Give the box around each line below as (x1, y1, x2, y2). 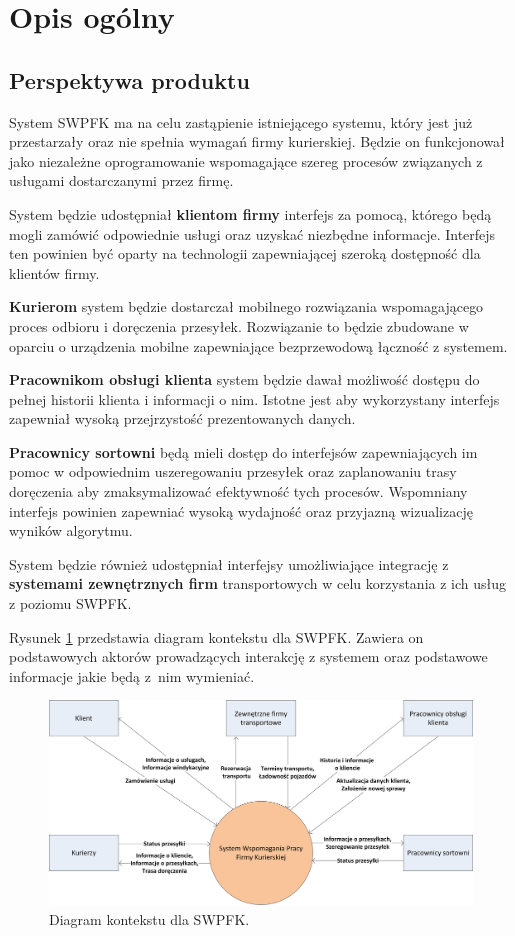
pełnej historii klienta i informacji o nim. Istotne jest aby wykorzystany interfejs (9, 388, 500, 409)
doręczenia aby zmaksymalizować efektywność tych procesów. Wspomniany (9, 481, 468, 502)
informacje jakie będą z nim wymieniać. (9, 665, 255, 686)
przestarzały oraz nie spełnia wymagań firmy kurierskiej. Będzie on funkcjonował (9, 131, 505, 152)
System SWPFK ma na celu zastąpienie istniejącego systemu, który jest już (9, 111, 473, 132)
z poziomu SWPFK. (9, 593, 132, 614)
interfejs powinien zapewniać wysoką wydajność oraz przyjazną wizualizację (9, 500, 473, 521)
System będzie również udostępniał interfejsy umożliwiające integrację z (9, 553, 449, 574)
